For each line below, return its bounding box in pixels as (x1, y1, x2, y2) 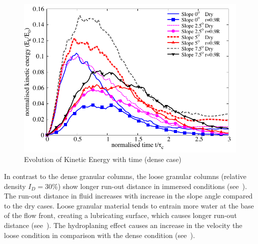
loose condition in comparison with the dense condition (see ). (4, 229, 195, 240)
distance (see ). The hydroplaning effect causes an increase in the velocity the (4, 219, 242, 230)
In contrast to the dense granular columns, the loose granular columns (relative (4, 170, 246, 181)
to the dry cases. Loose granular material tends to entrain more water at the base (4, 200, 254, 210)
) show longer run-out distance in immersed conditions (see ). (57, 180, 247, 191)
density (4, 180, 26, 191)
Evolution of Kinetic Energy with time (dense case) (24, 154, 181, 164)
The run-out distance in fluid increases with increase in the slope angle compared (4, 190, 253, 201)
